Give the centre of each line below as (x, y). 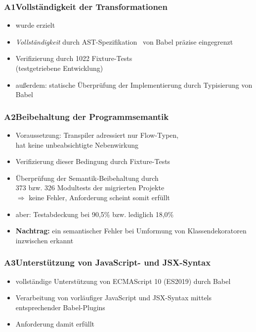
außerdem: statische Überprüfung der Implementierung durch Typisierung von (134, 84)
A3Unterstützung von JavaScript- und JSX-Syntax (107, 262)
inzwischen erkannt (44, 240)
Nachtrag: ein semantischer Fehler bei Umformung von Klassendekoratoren (131, 231)
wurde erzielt (35, 25)
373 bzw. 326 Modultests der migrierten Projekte (90, 188)
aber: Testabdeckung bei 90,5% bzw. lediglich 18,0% (95, 214)
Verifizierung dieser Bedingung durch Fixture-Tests (93, 161)
